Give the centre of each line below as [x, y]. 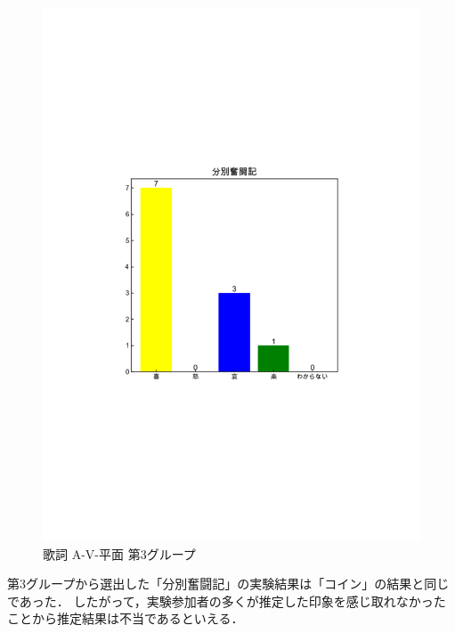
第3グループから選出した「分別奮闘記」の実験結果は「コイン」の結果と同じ [228, 584]
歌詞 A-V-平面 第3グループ [119, 553]
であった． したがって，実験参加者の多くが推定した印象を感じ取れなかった [227, 601]
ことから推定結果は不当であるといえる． [126, 618]
